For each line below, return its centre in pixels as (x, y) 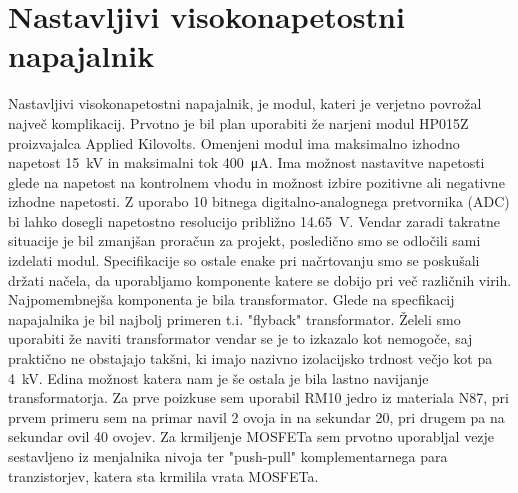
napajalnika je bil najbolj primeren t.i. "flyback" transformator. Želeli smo (234, 318)
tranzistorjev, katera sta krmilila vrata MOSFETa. (163, 475)
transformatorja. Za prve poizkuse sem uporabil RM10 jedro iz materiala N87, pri (258, 397)
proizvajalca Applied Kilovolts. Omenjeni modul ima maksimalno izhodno (234, 142)
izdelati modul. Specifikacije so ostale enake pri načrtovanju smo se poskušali (244, 260)
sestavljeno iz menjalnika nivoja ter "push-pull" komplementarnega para (228, 456)
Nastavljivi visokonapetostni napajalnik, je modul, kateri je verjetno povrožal (245, 103)
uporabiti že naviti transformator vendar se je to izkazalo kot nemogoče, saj (240, 338)
